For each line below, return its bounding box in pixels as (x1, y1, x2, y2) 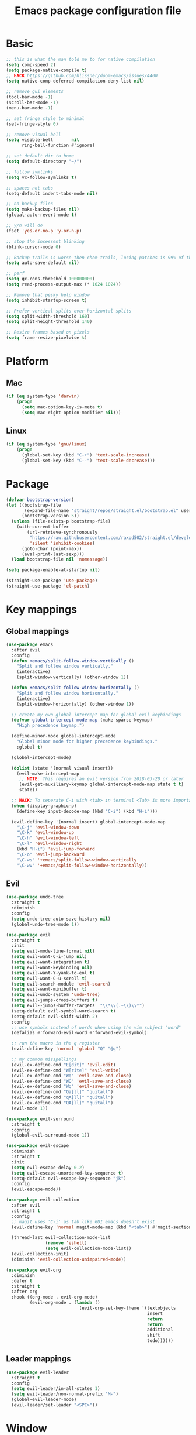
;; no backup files (6, 201, 54, 207)
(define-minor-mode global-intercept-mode (11, 733, 116, 739)
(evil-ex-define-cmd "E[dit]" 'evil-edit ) (11, 1062, 116, 1067)
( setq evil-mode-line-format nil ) (11, 948, 95, 955)
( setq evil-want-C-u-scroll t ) (11, 976, 87, 981)
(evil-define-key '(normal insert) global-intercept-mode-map (11, 819, 166, 825)
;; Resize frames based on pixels (6, 329, 90, 335)
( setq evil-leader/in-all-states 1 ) (11, 1386, 100, 1392)
